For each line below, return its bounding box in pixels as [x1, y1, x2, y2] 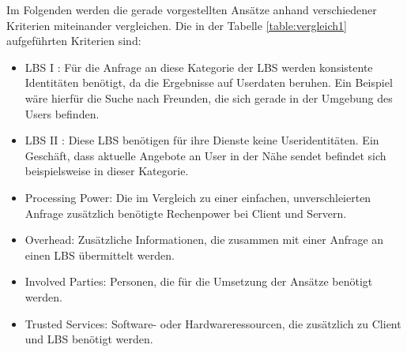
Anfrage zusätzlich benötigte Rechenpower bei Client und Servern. [24, 204, 347, 221]
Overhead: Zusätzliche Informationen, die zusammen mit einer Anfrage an [24, 231, 384, 248]
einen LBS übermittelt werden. [24, 246, 175, 263]
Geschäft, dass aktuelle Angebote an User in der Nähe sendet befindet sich [24, 147, 386, 163]
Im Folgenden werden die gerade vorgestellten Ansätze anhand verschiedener [6, 2, 377, 17]
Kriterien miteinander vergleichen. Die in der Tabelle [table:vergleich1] [6, 17, 347, 33]
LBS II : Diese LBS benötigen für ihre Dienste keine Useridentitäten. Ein [24, 132, 379, 148]
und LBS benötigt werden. [24, 331, 153, 347]
